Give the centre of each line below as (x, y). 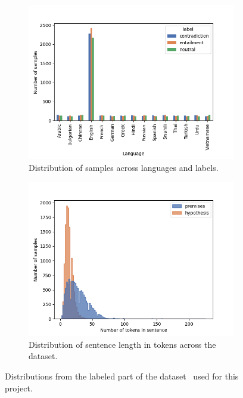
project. (19, 388)
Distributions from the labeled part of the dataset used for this (122, 376)
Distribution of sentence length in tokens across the (122, 344)
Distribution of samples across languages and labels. (124, 167)
